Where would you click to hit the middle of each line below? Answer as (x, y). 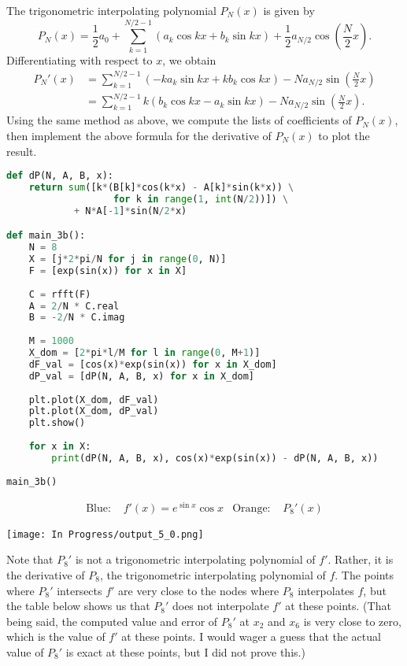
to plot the (344, 135)
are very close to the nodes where (199, 590)
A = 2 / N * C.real (74, 306)
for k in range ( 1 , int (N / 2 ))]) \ (201, 199)
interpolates (326, 590)
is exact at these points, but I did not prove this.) (185, 651)
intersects (80, 590)
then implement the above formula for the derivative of (139, 135)
